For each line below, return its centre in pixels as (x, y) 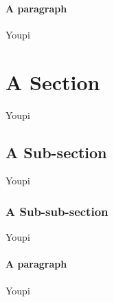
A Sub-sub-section (57, 211)
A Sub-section (56, 152)
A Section (53, 82)
